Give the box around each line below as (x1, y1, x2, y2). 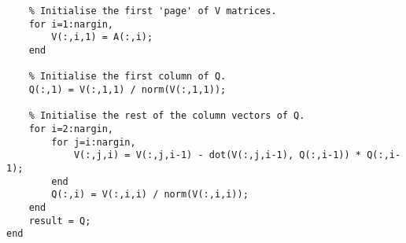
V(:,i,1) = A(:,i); (51, 31, 153, 43)
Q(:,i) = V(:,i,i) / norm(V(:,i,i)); (51, 189, 249, 201)
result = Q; (28, 215, 91, 226)
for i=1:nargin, (28, 18, 114, 30)
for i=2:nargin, (28, 123, 114, 134)
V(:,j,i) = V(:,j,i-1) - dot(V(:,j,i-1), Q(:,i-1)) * (73, 149, 362, 161)
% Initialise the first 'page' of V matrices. (28, 6, 277, 17)
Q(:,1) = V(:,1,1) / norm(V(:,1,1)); (28, 83, 227, 95)
